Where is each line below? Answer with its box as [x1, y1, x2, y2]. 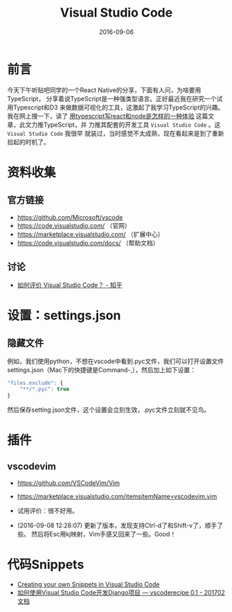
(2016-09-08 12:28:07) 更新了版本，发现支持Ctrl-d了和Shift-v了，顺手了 [17, 521, 224, 530]
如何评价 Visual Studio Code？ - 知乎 [17, 281, 123, 289]
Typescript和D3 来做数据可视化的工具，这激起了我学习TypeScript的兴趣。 [12, 103, 224, 112]
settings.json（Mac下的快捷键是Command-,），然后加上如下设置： [7, 365, 196, 374]
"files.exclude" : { [7, 379, 64, 386]
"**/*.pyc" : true [19, 386, 70, 393]
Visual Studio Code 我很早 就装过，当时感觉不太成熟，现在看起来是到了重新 [7, 129, 224, 137]
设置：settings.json [7, 307, 121, 323]
